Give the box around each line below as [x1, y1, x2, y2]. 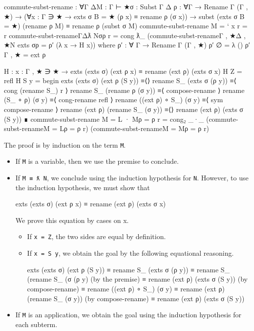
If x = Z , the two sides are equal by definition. [27, 231, 166, 242]
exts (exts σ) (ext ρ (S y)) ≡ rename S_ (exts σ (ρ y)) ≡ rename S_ [27, 264, 230, 274]
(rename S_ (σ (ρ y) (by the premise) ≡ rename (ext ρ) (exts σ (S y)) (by [27, 274, 248, 284]
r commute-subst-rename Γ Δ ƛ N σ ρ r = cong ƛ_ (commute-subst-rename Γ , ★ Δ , [4, 30, 246, 40]
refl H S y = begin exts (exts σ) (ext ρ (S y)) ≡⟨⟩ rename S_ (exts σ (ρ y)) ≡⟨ [4, 75, 237, 86]
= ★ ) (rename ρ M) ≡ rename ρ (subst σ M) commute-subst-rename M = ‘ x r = [4, 21, 248, 31]
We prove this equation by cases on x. [15, 215, 129, 225]
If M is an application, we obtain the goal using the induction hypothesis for [15, 309, 241, 320]
